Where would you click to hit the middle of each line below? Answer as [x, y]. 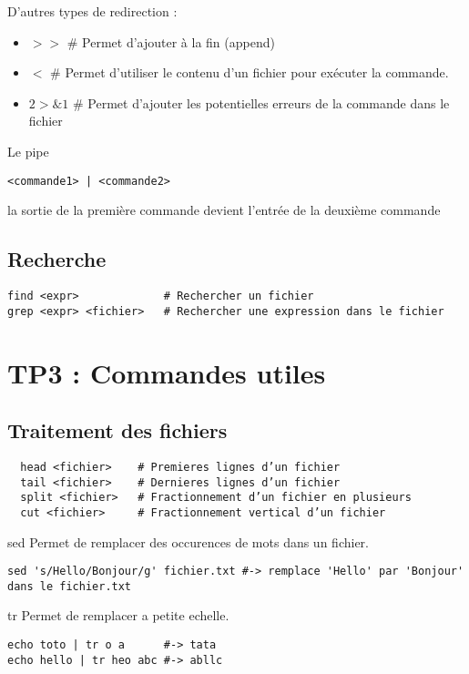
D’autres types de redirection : [92, 11]
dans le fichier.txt [70, 586]
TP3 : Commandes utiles [167, 372]
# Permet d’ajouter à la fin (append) [171, 41]
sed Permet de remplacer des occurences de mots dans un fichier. [188, 541]
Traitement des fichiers [117, 430]
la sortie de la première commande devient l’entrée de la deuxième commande [224, 210]
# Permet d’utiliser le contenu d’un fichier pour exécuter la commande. [250, 72]
